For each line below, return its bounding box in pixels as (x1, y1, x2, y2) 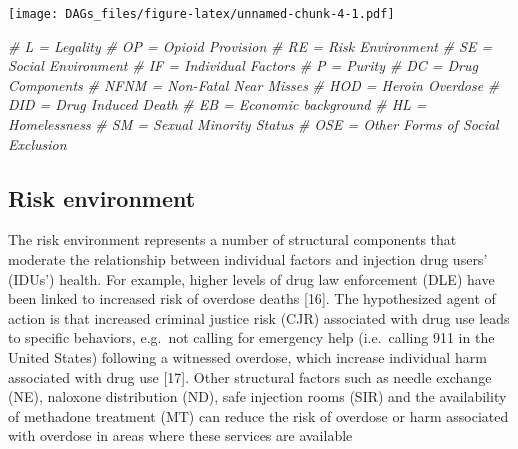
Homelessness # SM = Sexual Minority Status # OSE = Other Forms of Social (8, 114, 499, 135)
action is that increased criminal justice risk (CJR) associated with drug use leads (8, 307, 510, 328)
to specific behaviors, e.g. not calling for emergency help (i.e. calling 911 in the (8, 327, 495, 348)
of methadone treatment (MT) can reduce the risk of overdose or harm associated (8, 405, 509, 426)
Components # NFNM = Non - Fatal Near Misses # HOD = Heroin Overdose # (8, 74, 500, 95)
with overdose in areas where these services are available (8, 425, 353, 446)
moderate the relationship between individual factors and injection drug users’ (8, 249, 488, 270)
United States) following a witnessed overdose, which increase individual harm (8, 346, 487, 367)
